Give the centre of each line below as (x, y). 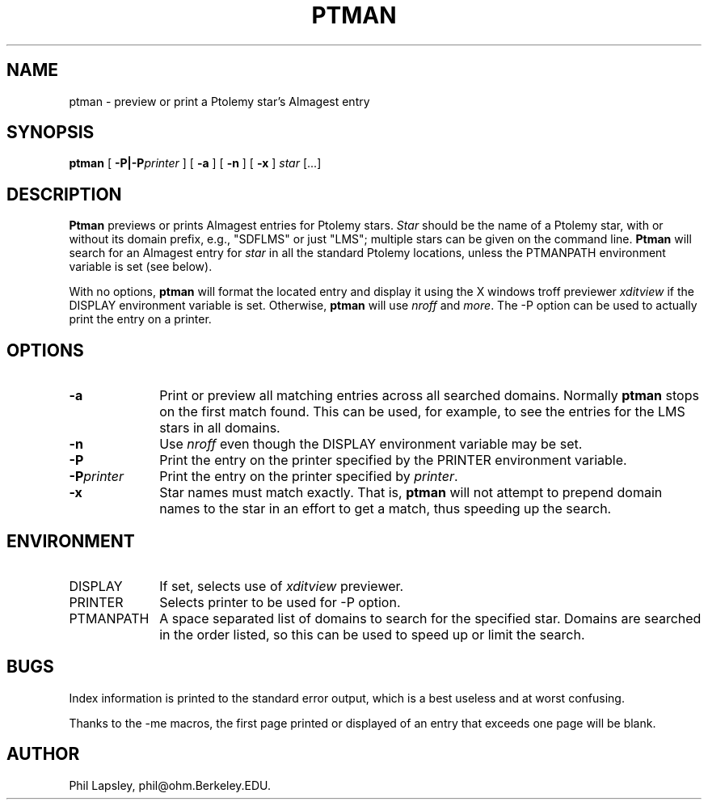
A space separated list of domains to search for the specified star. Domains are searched (430, 618)
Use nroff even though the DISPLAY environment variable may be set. (371, 444)
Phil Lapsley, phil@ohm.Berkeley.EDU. (170, 785)
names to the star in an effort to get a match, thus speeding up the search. (386, 509)
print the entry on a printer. (140, 319)
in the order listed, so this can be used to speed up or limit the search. (372, 634)
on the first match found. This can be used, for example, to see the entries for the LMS (422, 412)
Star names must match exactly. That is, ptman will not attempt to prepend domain (411, 493)
